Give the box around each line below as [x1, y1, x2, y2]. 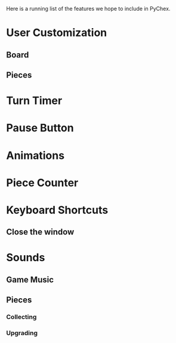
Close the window [6, 227, 75, 237]
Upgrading [6, 329, 38, 337]
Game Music [6, 274, 54, 284]
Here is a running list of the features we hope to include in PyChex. [6, 5, 171, 12]
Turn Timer [6, 94, 63, 108]
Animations [6, 149, 64, 162]
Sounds [6, 251, 45, 265]
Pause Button [6, 121, 74, 135]
